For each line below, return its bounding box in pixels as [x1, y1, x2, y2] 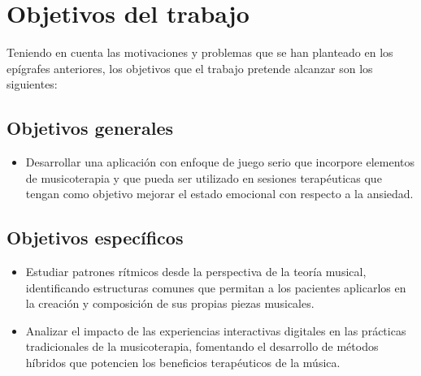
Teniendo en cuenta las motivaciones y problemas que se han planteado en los [7, 44, 393, 61]
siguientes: [7, 76, 58, 93]
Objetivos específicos [7, 225, 184, 250]
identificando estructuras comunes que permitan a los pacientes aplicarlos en [25, 279, 406, 296]
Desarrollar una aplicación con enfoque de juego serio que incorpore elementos [25, 153, 415, 171]
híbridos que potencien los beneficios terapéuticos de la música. [25, 354, 341, 371]
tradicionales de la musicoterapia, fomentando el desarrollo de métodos [25, 338, 379, 355]
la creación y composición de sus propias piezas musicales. [25, 295, 315, 312]
